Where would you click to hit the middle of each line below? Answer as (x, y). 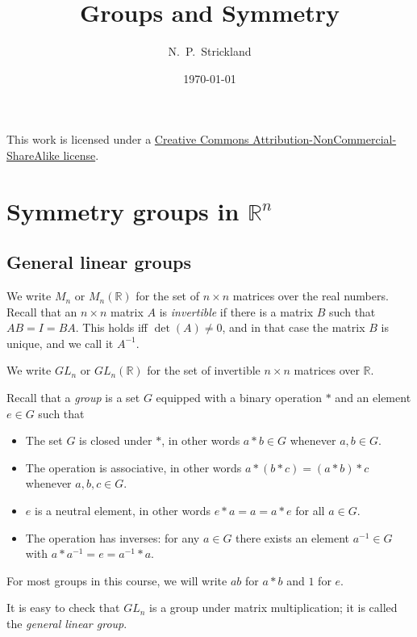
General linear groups (99, 262)
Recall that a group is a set (73, 398)
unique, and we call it (60, 343)
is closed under (116, 440)
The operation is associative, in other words (133, 467)
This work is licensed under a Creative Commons (128, 139)
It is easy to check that (63, 608)
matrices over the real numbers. (311, 296)
